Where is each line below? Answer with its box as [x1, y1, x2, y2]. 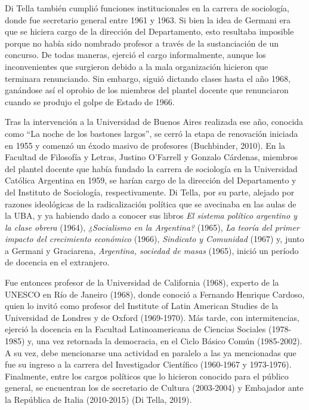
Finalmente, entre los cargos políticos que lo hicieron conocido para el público [5, 369, 289, 382]
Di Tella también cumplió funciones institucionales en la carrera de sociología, [5, 2, 290, 14]
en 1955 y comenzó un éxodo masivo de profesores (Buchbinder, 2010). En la [5, 139, 286, 151]
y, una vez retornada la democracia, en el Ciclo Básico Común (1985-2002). [27, 335, 302, 347]
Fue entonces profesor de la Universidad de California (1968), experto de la [5, 276, 279, 289]
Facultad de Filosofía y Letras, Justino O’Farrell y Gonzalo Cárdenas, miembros [5, 151, 298, 163]
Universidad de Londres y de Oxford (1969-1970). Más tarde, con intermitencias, [5, 311, 299, 323]
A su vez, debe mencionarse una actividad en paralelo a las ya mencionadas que [5, 346, 296, 359]
